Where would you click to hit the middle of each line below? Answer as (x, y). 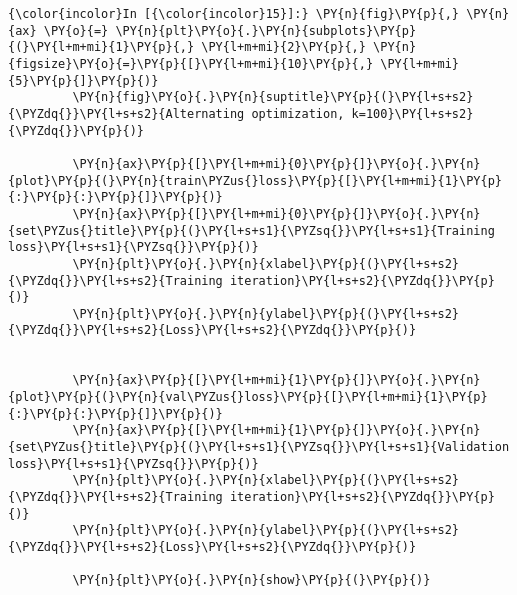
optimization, (298, 113)
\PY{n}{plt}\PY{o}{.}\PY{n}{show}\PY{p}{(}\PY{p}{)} (251, 580)
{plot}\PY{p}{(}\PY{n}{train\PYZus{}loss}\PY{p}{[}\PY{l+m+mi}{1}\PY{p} (255, 180)
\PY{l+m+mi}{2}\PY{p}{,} (283, 47)
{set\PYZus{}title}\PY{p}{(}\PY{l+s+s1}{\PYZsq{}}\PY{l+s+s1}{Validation (259, 447)
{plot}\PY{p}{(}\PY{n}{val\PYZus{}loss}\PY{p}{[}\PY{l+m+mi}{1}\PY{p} (248, 397)
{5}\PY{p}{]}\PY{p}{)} (83, 80)
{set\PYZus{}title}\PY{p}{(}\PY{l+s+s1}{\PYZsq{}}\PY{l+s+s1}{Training (251, 230)
